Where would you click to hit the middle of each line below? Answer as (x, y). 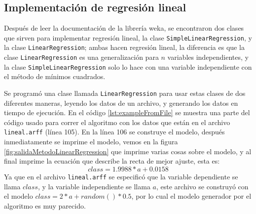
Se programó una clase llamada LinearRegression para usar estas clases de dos (125, 93)
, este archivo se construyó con (202, 186)
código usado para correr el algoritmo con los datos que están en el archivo (117, 122)
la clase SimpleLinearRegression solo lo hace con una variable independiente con (128, 66)
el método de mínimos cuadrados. (55, 76)
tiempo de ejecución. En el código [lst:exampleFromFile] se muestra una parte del (127, 112)
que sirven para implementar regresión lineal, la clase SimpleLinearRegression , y (128, 37)
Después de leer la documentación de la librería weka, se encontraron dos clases (124, 28)
